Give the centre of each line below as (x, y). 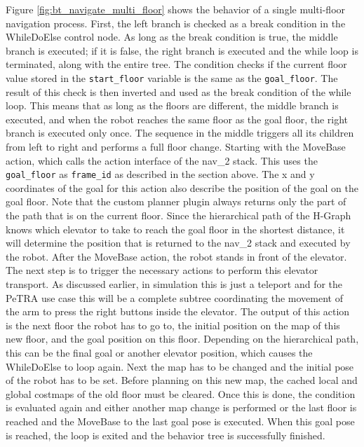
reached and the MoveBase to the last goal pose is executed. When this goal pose (180, 421)
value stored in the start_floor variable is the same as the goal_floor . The (172, 77)
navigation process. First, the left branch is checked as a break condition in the (176, 23)
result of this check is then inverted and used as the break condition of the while (178, 91)
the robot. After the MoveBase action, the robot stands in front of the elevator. (176, 256)
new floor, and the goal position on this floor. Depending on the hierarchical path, (182, 339)
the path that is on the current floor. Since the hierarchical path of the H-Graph (178, 215)
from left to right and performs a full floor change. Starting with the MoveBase (176, 146)
